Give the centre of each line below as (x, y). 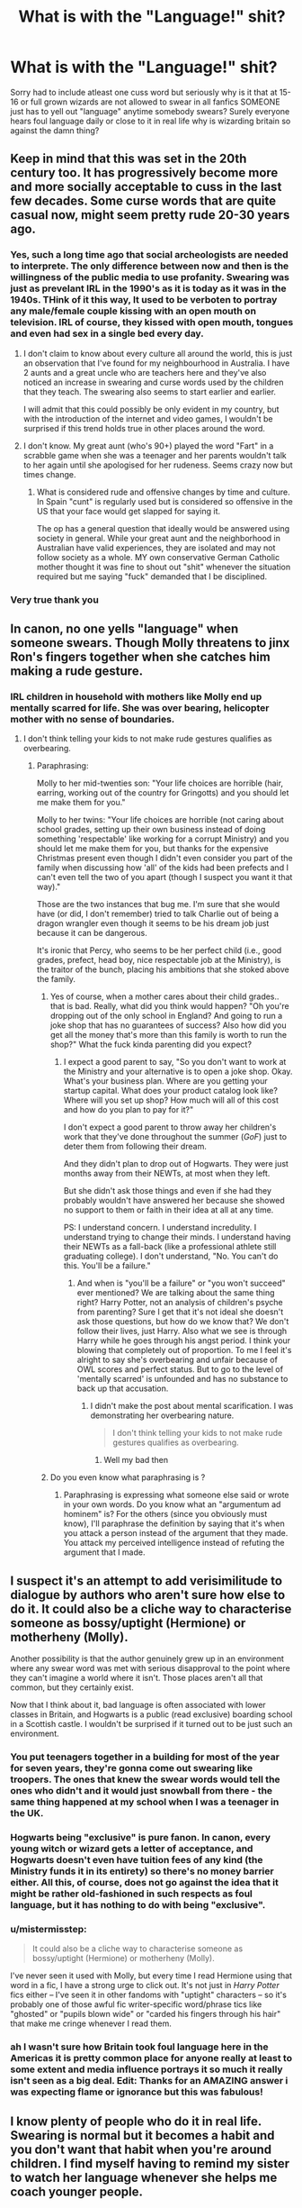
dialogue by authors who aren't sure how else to (148, 1595)
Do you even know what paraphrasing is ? (128, 1477)
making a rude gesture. (76, 671)
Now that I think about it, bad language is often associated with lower (138, 1705)
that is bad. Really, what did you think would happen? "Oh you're (170, 1006)
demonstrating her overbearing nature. (162, 1415)
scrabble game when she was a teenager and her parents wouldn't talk (155, 455)
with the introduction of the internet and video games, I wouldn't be (148, 418)
